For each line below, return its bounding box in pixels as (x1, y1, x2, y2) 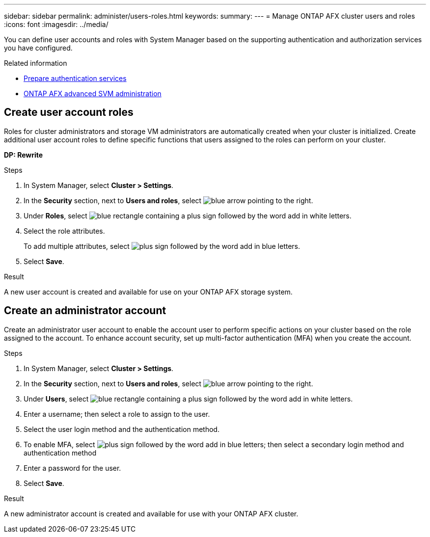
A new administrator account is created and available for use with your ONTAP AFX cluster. (4, 509, 298, 518)
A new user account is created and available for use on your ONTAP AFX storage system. (4, 287, 293, 296)
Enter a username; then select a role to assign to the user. (24, 409, 210, 418)
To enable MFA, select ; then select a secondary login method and (24, 440, 404, 449)
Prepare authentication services (24, 74, 127, 82)
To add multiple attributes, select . (24, 242, 300, 250)
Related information (4, 59, 67, 67)
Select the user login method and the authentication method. (24, 425, 220, 433)
